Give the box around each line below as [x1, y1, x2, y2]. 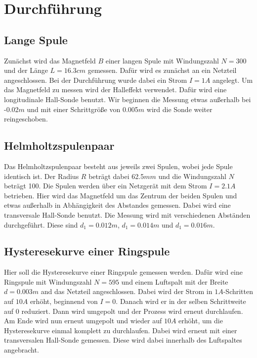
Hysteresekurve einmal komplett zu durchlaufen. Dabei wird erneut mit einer [4, 325, 237, 335]
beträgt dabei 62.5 [88, 171, 144, 181]
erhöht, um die [178, 315, 223, 326]
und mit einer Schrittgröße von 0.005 [27, 104, 138, 114]
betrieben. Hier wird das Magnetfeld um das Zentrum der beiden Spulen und [4, 190, 237, 200]
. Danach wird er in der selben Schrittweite [116, 296, 246, 306]
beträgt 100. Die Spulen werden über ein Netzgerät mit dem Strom [4, 180, 207, 191]
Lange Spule [4, 32, 68, 47]
